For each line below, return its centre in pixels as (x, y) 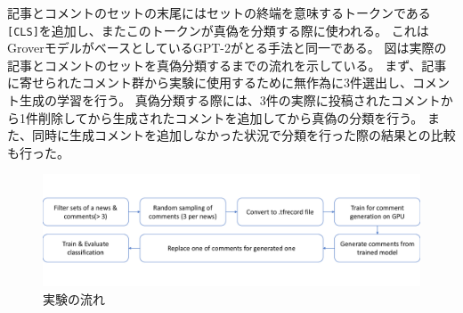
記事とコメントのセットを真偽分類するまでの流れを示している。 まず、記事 (227, 65)
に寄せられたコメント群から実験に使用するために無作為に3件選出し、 (210, 82)
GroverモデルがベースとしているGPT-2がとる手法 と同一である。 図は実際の (227, 48)
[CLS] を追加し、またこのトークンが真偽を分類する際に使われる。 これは (218, 30)
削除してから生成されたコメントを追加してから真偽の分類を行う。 (231, 117)
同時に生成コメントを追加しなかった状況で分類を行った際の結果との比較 (244, 135)
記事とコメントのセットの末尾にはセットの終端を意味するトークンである (219, 12)
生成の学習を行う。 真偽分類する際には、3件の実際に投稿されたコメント (230, 100)
